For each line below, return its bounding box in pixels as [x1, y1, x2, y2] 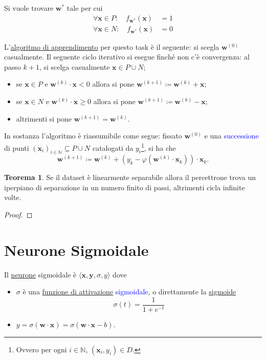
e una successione [204, 130, 259, 141]
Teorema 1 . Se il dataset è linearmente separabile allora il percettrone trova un [4, 172, 256, 183]
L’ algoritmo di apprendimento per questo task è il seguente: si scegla [4, 41, 219, 52]
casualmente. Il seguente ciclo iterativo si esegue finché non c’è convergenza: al [4, 51, 250, 62]
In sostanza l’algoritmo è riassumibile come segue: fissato [4, 130, 182, 141]
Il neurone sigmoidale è [4, 269, 77, 279]
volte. [4, 192, 21, 203]
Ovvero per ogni [16, 344, 67, 354]
